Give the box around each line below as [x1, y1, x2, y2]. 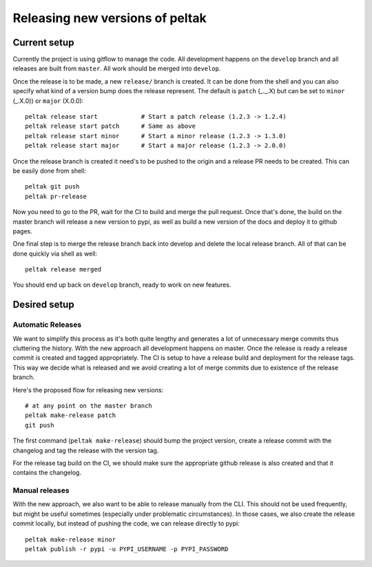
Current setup [12, 37, 74, 48]
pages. [12, 227, 32, 235]
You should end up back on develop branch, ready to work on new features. [12, 280, 231, 289]
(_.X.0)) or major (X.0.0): [12, 97, 84, 105]
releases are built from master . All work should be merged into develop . [12, 64, 221, 73]
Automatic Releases [12, 320, 82, 329]
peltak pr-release [25, 192, 87, 200]
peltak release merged [25, 266, 102, 273]
